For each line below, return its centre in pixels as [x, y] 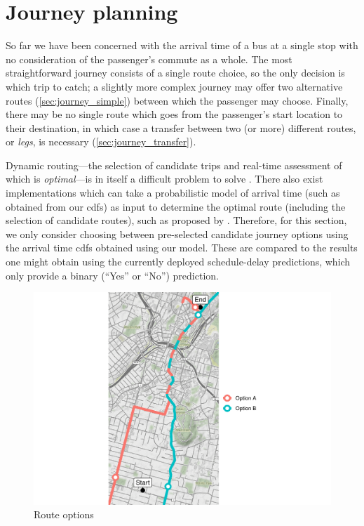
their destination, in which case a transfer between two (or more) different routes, [181, 127]
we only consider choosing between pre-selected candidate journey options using [177, 234]
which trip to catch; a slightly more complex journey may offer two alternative [174, 86]
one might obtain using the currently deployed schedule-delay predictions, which [178, 262]
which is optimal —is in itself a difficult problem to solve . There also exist [164, 179]
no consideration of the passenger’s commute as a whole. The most [149, 59]
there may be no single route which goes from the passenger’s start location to [174, 114]
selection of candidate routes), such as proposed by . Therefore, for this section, [176, 220]
